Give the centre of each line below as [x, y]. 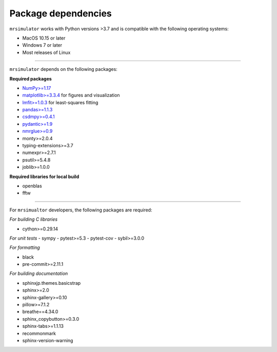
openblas [32, 186]
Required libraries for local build [44, 177]
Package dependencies [61, 13]
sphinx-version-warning [48, 340]
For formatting [25, 248]
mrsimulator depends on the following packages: [63, 69]
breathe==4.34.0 [40, 312]
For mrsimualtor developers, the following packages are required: [81, 210]
